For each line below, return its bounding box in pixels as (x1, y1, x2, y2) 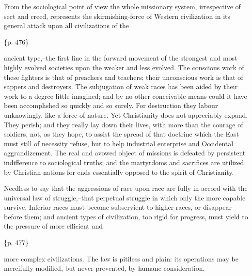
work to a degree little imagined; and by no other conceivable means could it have (4, 91, 247, 101)
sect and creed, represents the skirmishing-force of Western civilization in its (4, 11, 231, 21)
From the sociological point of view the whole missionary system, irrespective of (4, 1, 241, 11)
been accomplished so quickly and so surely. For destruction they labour (4, 100, 218, 110)
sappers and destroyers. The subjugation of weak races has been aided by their (4, 81, 238, 92)
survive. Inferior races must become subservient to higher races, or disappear (4, 202, 232, 212)
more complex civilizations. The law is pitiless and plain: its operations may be (4, 253, 238, 263)
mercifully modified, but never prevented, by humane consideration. (4, 263, 205, 273)
